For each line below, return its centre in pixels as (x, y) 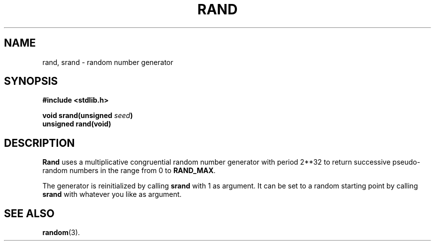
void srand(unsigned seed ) (88, 116)
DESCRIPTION (39, 143)
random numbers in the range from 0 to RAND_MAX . (129, 171)
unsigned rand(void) (77, 124)
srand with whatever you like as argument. (112, 194)
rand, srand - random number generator (108, 62)
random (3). (61, 233)
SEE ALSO (29, 213)
